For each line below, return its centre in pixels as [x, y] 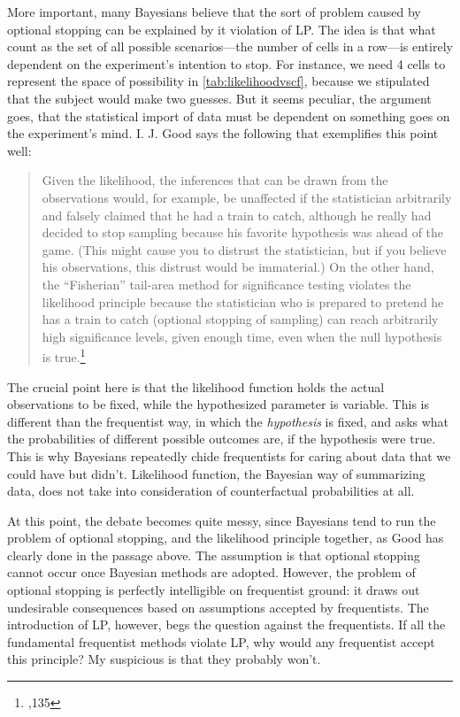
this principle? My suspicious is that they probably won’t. [164, 659]
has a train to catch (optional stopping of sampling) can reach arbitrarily [240, 319]
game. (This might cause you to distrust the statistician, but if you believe [244, 249]
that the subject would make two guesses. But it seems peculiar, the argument [219, 98]
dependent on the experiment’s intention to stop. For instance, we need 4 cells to [226, 63]
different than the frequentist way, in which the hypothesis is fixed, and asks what [228, 421]
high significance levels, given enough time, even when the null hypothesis [242, 336]
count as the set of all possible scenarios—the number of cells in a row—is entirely [230, 46]
